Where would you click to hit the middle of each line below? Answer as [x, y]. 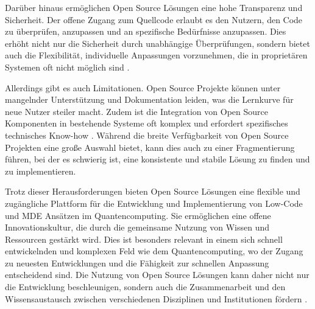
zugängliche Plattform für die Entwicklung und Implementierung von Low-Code [154, 203]
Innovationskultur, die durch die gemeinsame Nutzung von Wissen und [137, 227]
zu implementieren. [41, 171]
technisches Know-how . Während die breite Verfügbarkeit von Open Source [147, 135]
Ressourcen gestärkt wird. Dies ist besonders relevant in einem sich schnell [144, 239]
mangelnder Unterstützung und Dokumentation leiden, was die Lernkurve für [149, 99]
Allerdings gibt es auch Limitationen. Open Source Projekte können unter [143, 87]
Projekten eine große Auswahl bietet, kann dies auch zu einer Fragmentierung [150, 147]
